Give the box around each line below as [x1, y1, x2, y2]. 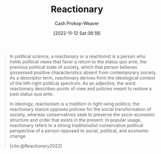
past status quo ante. [9, 91, 54, 97]
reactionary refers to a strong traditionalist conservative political [9, 122, 144, 128]
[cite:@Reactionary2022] [9, 143, 62, 149]
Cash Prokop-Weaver [54, 20, 100, 26]
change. [9, 133, 27, 139]
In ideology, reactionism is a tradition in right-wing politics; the [9, 100, 140, 107]
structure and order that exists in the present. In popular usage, [9, 117, 142, 123]
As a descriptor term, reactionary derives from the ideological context [9, 74, 155, 81]
